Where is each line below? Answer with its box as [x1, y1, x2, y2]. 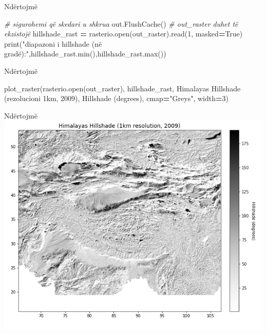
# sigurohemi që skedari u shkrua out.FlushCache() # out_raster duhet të [4, 18, 238, 29]
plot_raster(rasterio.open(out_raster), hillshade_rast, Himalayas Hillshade [4, 83, 241, 93]
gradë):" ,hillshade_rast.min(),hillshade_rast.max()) [4, 48, 166, 59]
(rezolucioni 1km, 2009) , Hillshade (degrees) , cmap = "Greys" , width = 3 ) [4, 93, 228, 104]
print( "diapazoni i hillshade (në [4, 38, 102, 49]
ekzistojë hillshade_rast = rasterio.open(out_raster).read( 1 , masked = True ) [4, 28, 243, 39]
